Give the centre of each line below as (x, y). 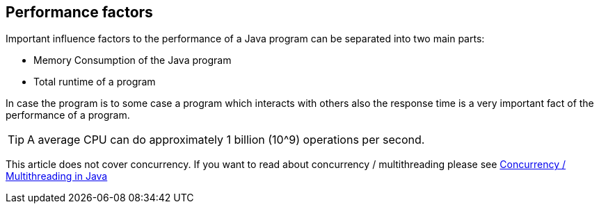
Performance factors (79, 12)
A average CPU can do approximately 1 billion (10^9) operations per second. (226, 140)
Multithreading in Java (57, 176)
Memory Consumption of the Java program (133, 60)
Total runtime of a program (95, 82)
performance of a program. (68, 115)
